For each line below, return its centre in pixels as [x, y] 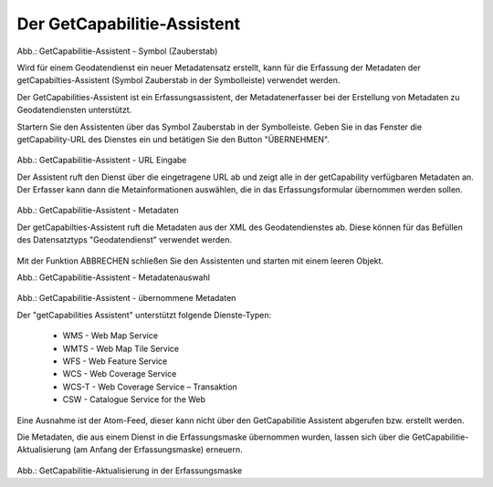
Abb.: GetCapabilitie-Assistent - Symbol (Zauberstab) [117, 51]
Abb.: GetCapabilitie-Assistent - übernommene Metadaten [126, 298]
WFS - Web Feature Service [115, 361]
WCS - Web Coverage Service [120, 374]
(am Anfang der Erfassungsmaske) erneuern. [158, 450]
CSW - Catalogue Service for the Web [134, 399]
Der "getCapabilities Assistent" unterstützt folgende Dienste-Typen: [144, 315]
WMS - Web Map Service [110, 336]
